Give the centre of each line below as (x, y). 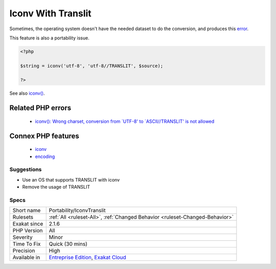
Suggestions (26, 170)
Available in (26, 257)
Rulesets (23, 217)
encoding (45, 156)
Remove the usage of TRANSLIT (56, 187)
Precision (24, 251)
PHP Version (28, 231)
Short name (27, 211)
